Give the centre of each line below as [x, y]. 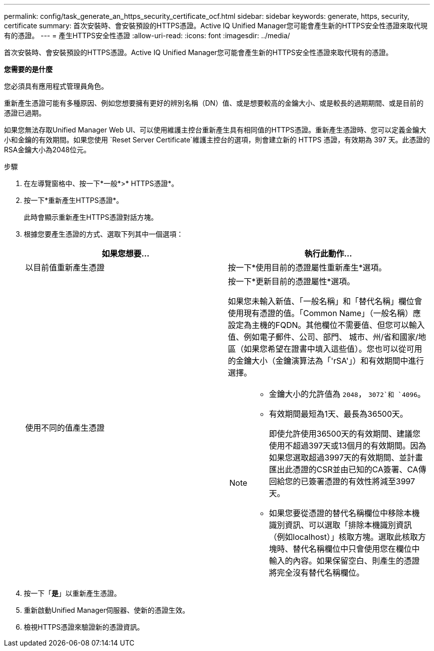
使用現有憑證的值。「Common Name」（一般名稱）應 [325, 313]
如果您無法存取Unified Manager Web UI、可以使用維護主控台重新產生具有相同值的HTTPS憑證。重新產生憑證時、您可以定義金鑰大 [215, 130]
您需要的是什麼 [28, 69]
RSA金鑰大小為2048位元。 [47, 150]
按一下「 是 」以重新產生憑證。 [72, 593]
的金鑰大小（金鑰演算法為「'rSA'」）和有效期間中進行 [326, 361]
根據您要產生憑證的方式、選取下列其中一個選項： [104, 234]
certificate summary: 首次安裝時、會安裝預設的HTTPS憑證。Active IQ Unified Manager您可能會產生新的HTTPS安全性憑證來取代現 [216, 26]
